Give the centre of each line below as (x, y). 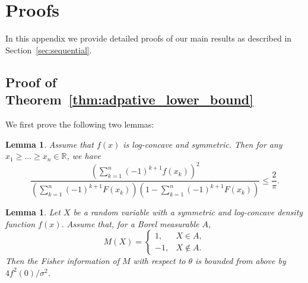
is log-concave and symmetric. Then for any (203, 144)
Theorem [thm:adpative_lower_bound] (129, 99)
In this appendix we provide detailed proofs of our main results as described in (149, 38)
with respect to (159, 261)
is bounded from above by (241, 261)
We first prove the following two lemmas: (80, 124)
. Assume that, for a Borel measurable (130, 223)
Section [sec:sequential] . (49, 50)
